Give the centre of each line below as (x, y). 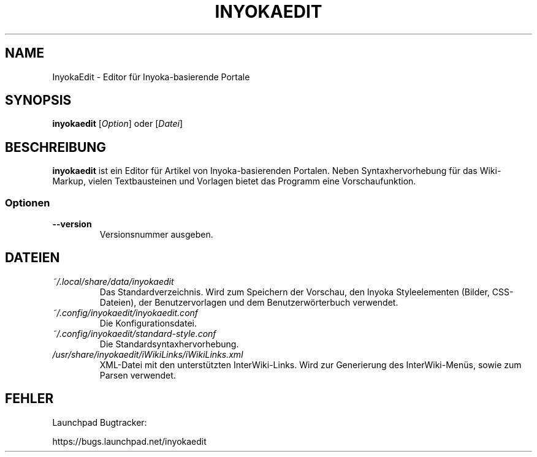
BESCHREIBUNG (56, 147)
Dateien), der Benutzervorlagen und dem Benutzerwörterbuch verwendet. (249, 302)
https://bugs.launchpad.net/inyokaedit (129, 441)
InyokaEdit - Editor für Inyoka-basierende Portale (151, 77)
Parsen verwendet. (138, 375)
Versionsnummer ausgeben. (156, 235)
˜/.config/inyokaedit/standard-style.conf (134, 333)
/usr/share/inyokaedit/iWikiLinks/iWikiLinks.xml (148, 354)
